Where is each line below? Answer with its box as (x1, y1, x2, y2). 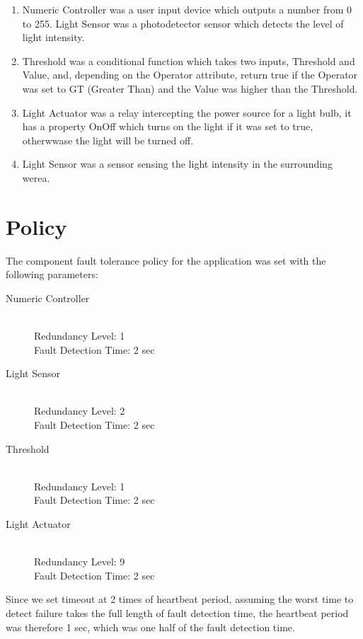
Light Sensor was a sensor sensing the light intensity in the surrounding (22, 156, 333, 171)
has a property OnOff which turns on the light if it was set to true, (22, 119, 313, 134)
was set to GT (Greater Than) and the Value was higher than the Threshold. (22, 81, 358, 96)
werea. (22, 170, 50, 185)
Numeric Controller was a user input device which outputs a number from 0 (22, 2, 352, 16)
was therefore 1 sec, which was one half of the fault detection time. (6, 619, 295, 634)
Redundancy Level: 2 (34, 403, 125, 418)
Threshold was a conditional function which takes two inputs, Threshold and (22, 53, 355, 68)
